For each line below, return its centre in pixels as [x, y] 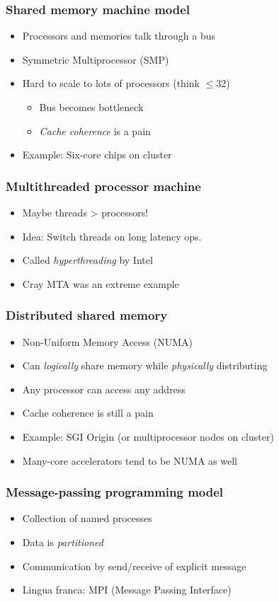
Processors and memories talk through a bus [119, 36]
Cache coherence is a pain [95, 131]
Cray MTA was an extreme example [101, 283]
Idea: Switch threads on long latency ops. [112, 236]
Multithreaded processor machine [103, 186]
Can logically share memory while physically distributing [145, 365]
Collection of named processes [87, 518]
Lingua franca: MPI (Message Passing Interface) [127, 590]
